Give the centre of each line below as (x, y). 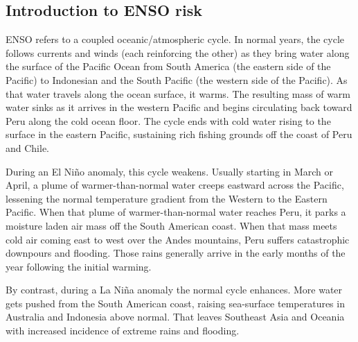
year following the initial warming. (79, 266)
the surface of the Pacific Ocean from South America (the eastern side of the (168, 66)
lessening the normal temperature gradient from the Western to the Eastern (167, 198)
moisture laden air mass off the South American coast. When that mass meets (171, 225)
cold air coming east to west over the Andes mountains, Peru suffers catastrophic (178, 239)
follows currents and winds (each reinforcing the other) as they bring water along (178, 52)
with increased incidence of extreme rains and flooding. (123, 331)
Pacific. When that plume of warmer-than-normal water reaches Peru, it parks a (176, 212)
